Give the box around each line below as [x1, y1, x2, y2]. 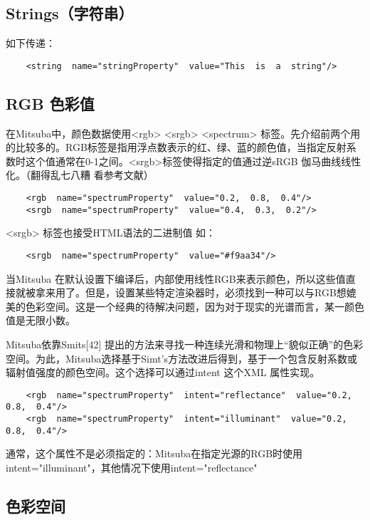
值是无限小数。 [6, 313, 75, 328]
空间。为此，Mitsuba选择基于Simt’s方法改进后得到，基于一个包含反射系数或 [6, 350, 358, 365]
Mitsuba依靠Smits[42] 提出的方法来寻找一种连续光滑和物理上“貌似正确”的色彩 [6, 336, 364, 351]
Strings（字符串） [6, 2, 134, 24]
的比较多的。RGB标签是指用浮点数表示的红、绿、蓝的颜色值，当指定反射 [6, 140, 347, 155]
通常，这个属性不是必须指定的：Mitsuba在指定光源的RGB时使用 [6, 446, 303, 461]
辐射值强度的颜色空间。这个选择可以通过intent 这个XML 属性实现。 [6, 365, 320, 380]
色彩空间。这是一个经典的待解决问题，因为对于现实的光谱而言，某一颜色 [25, 298, 364, 313]
